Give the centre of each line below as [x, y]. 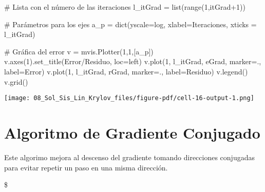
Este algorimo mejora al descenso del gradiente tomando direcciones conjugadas [129, 157]
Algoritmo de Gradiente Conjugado [132, 132]
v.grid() [16, 81]
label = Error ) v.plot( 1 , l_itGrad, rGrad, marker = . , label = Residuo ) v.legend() [126, 71]
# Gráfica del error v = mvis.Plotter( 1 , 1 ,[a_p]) [79, 51]
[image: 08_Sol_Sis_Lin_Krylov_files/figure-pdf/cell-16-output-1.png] [129, 98]
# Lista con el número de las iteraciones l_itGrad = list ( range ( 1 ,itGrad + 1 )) [125, 7]
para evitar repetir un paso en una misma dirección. [86, 167]
